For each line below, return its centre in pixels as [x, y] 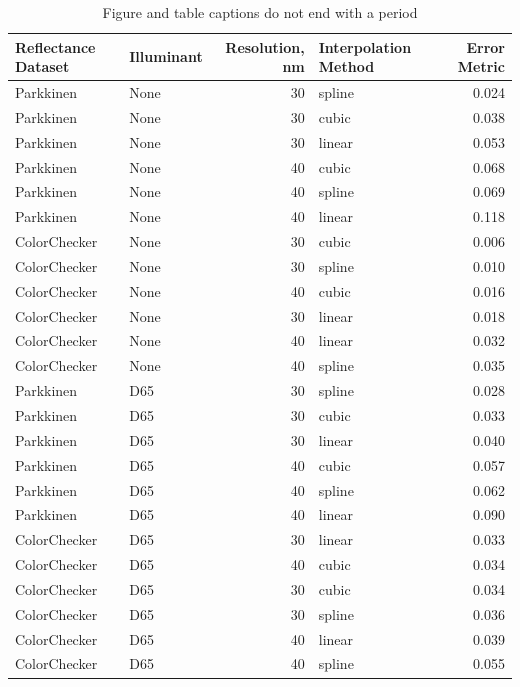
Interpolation [365, 46]
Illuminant [166, 56]
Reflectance [55, 46]
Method [346, 66]
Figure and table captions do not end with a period [260, 12]
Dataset [42, 66]
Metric [481, 66]
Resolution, [265, 46]
